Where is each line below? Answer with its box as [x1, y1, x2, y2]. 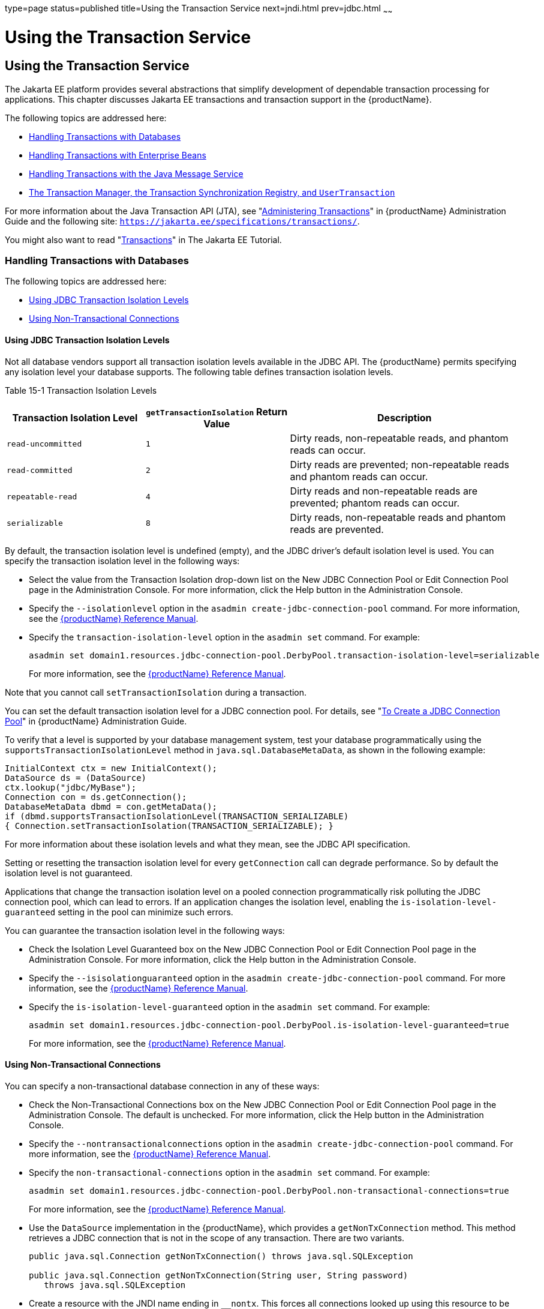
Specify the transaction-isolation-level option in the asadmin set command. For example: [29, 631, 420, 642]
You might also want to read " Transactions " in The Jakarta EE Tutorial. [5, 234, 282, 245]
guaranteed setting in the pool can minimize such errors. [5, 906, 233, 917]
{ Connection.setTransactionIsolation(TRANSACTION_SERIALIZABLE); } [5, 820, 333, 831]
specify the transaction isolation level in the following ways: [5, 555, 240, 566]
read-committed [7, 466, 73, 475]
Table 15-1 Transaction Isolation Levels [5, 385, 157, 396]
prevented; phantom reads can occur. [290, 496, 460, 509]
